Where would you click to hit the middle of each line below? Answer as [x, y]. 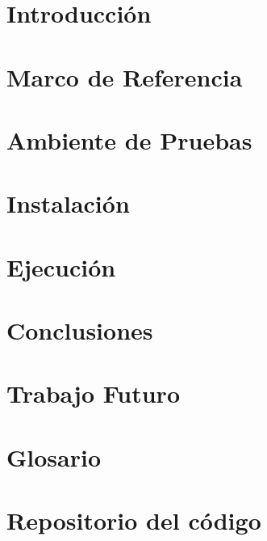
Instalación [68, 203]
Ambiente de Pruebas [129, 139]
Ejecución [61, 266]
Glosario [54, 456]
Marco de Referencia [125, 76]
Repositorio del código [134, 520]
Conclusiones [80, 330]
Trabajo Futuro [93, 393]
